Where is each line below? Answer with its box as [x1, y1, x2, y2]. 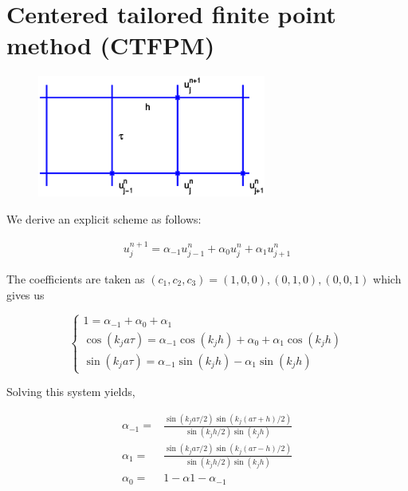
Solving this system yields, [6, 383, 135, 400]
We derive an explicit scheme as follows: [6, 211, 202, 228]
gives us [6, 286, 45, 303]
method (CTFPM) [6, 29, 215, 61]
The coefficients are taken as [6, 270, 145, 287]
